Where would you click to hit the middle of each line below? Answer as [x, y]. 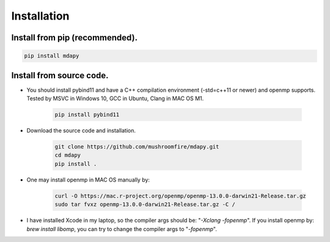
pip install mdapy [52, 56]
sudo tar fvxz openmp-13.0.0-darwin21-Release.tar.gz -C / [145, 204]
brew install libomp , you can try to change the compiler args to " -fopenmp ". [122, 229]
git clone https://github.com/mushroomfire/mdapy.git [137, 147]
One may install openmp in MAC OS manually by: [88, 180]
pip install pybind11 [87, 115]
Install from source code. [60, 75]
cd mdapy [68, 155]
